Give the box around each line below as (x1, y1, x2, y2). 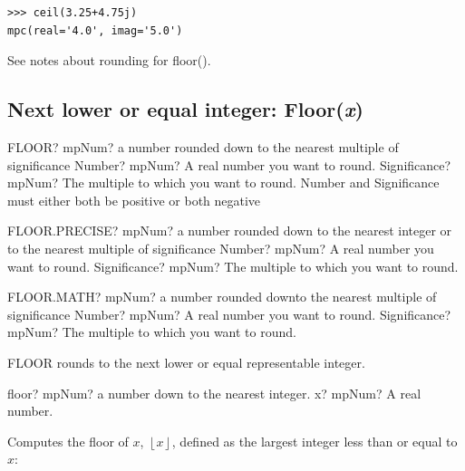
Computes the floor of (7, 431, 129, 450)
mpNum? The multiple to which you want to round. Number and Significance (7, 173, 440, 192)
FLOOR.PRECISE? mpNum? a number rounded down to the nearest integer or (7, 221, 452, 240)
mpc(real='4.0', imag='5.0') (7, 24, 183, 37)
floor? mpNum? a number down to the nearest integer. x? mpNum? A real (7, 383, 421, 402)
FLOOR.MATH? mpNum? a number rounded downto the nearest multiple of (7, 287, 437, 306)
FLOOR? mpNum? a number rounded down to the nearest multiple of (7, 137, 399, 156)
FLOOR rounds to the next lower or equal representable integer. (7, 352, 365, 371)
